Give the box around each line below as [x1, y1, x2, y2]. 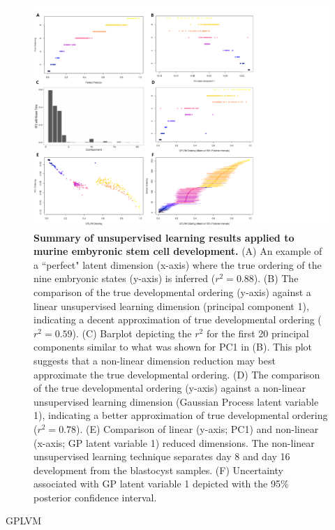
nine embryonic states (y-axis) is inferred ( [33, 271, 216, 286]
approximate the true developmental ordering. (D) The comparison [33, 367, 320, 381]
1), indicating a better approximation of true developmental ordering [33, 408, 328, 422]
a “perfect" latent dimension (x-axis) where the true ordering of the [33, 257, 322, 272]
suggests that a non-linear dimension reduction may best [33, 353, 276, 367]
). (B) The [253, 271, 299, 286]
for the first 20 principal [206, 325, 309, 340]
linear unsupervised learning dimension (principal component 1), [33, 298, 309, 313]
